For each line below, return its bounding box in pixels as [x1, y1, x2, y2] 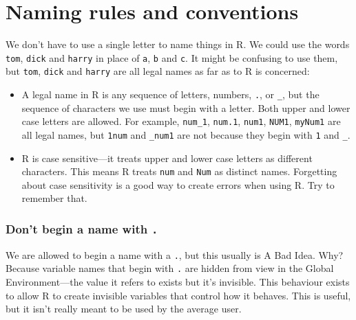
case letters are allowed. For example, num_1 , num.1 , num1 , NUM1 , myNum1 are [21, 114, 341, 128]
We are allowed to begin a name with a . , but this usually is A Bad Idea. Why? [6, 247, 344, 262]
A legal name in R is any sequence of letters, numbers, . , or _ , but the [21, 87, 320, 102]
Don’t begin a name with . [6, 220, 158, 237]
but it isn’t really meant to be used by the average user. [6, 301, 242, 316]
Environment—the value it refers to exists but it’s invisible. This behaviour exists [6, 275, 350, 289]
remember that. [21, 191, 87, 205]
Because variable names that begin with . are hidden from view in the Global [6, 261, 334, 275]
